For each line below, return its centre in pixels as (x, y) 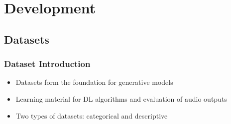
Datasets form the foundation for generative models (94, 82)
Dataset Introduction (47, 64)
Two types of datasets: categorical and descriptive (92, 115)
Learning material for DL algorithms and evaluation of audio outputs (121, 98)
